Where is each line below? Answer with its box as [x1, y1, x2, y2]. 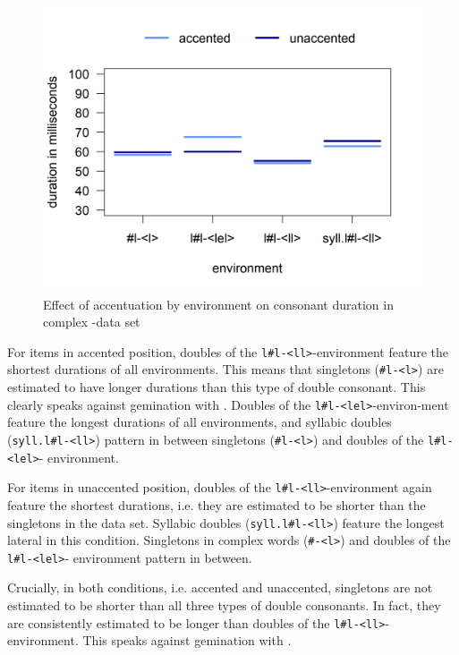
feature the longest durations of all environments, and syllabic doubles [7, 413, 392, 431]
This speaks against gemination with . [82, 631, 292, 650]
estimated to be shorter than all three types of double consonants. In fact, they [7, 596, 441, 615]
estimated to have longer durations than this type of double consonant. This [7, 378, 426, 396]
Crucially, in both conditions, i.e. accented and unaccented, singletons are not [7, 578, 433, 597]
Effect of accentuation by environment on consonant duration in [43, 294, 394, 313]
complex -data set [43, 312, 140, 331]
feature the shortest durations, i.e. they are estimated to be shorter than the [7, 495, 426, 514]
